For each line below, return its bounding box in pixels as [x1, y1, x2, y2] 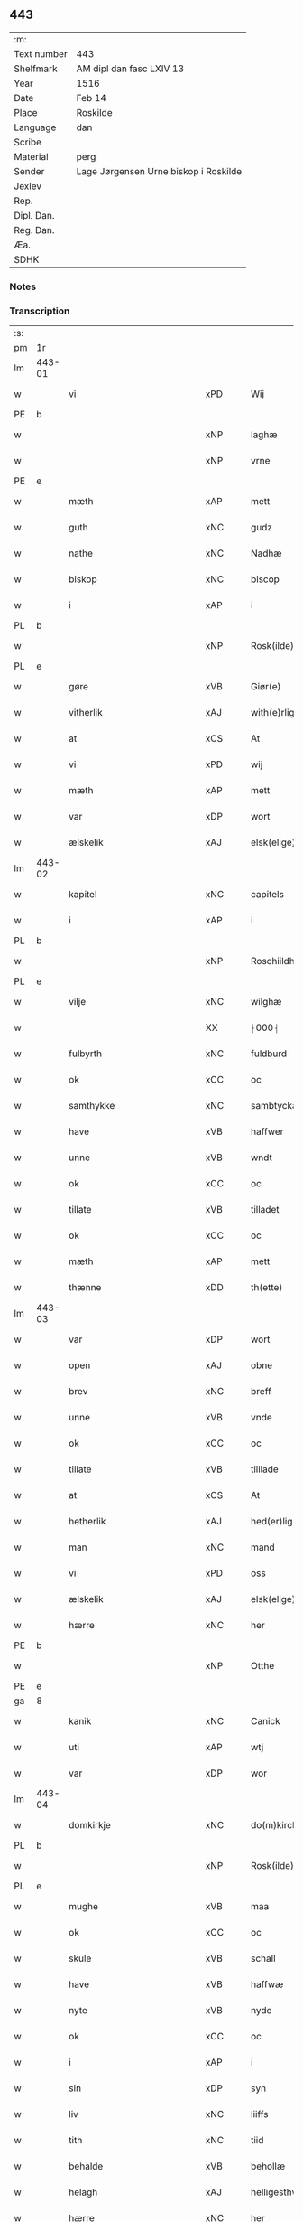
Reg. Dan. [14, 223, 56, 236]
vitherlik [69, 707, 104, 719]
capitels [251, 888, 284, 901]
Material [14, 150, 49, 163]
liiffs [251, 2108, 269, 2121]
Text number [14, 47, 68, 60]
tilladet [251, 1204, 280, 1216]
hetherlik [69, 1515, 106, 1528]
